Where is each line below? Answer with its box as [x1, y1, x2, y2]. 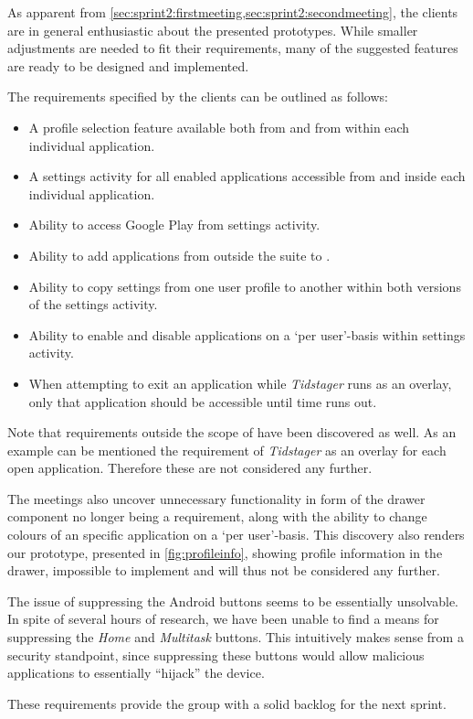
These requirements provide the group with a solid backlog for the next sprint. [7, 693, 447, 713]
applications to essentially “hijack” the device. [7, 663, 265, 682]
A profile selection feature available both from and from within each [28, 117, 410, 136]
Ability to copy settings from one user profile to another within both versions [28, 276, 461, 295]
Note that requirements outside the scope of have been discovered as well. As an [7, 423, 457, 442]
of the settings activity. [28, 295, 158, 314]
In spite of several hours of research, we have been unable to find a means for [7, 609, 439, 628]
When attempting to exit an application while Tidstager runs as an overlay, [28, 373, 452, 392]
